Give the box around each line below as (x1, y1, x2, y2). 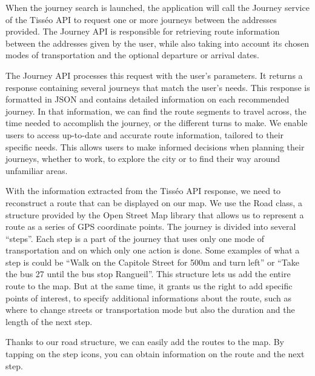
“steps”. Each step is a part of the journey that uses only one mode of (5, 232, 264, 244)
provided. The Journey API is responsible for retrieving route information (5, 25, 280, 38)
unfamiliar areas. (5, 164, 68, 176)
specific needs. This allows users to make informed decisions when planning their (5, 140, 305, 153)
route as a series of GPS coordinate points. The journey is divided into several (5, 220, 296, 233)
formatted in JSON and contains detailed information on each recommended (5, 93, 290, 106)
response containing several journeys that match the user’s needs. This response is (5, 81, 310, 93)
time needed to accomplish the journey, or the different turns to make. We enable (5, 116, 308, 129)
